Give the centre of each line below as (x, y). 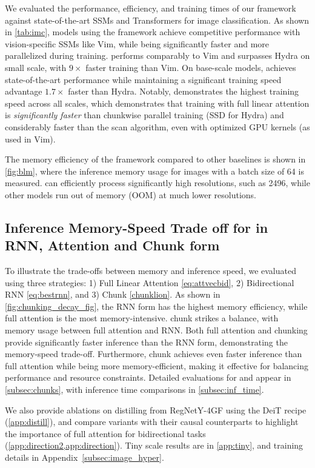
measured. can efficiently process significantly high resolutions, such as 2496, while (157, 183)
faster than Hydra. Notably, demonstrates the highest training (184, 91)
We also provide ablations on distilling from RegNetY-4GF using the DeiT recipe (156, 410)
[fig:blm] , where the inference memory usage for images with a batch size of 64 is (154, 171)
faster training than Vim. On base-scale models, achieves (191, 67)
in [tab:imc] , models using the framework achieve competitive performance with (153, 32)
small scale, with (36, 67)
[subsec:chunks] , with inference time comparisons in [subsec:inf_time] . (134, 389)
